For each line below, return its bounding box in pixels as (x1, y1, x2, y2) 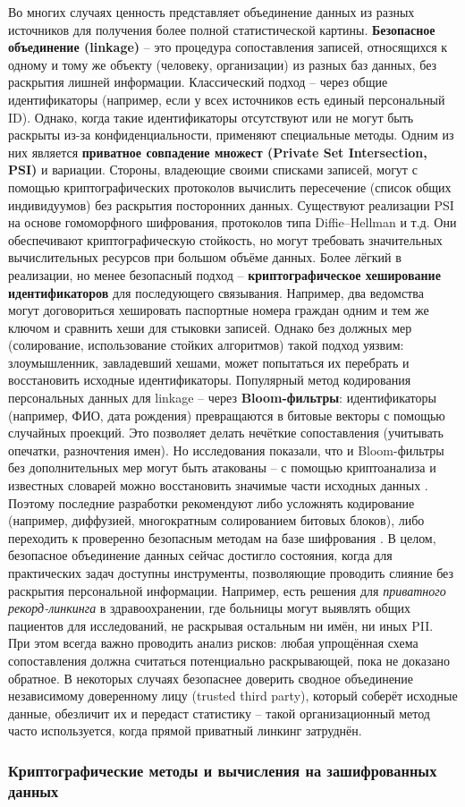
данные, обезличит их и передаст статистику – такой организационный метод (8, 703, 430, 722)
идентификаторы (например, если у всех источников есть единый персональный (8, 89, 445, 108)
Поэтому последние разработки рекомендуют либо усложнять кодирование (8, 493, 415, 512)
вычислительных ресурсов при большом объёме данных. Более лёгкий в (8, 248, 402, 267)
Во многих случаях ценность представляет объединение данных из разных (8, 3, 415, 21)
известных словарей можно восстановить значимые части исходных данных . (8, 476, 428, 495)
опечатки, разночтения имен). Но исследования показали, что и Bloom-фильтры (8, 440, 444, 459)
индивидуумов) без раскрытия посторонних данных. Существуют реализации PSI (8, 195, 454, 214)
